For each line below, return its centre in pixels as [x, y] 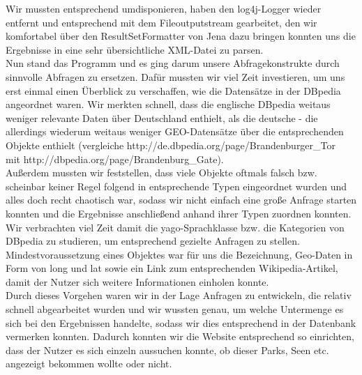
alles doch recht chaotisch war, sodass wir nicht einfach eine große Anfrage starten [181, 200]
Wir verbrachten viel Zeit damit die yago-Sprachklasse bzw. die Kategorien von [175, 227]
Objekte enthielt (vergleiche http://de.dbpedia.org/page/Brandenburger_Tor [171, 145]
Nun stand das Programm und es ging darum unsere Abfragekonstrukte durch [173, 63]
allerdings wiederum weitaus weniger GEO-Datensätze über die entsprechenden [175, 131]
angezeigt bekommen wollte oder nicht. [89, 363]
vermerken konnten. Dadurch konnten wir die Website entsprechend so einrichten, [180, 336]
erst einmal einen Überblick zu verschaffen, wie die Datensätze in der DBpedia [173, 90]
